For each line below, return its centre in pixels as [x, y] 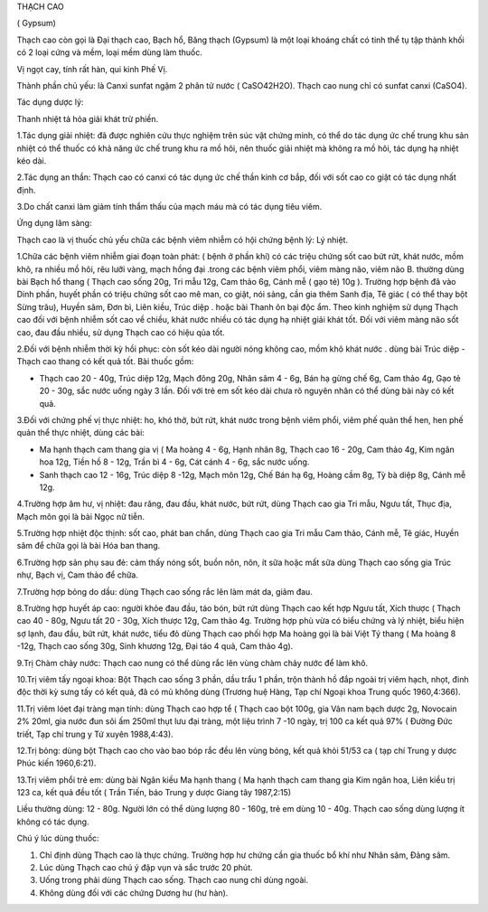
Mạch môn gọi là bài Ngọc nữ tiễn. [80, 516]
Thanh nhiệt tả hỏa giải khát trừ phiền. [88, 118]
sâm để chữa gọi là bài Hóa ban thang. [89, 546]
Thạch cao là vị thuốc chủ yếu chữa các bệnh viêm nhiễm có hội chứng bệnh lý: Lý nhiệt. [182, 240]
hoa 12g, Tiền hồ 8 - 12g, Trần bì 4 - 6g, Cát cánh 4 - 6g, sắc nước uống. [174, 462]
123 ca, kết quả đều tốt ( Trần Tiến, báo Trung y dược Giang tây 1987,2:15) [154, 793]
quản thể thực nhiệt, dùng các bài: [80, 433]
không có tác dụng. [53, 822]
